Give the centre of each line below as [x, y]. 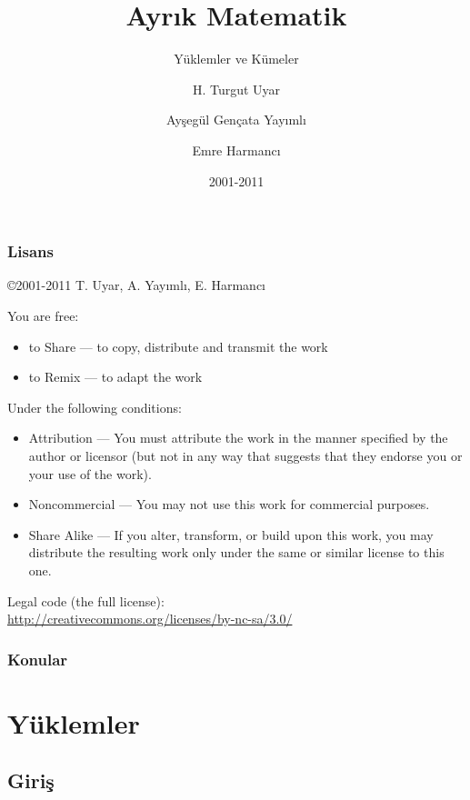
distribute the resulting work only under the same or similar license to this [236, 552]
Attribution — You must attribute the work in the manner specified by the [238, 438]
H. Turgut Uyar [236, 89]
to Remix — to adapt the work [115, 377]
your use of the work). [90, 473]
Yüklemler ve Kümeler [236, 59]
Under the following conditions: [95, 407]
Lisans [30, 251]
